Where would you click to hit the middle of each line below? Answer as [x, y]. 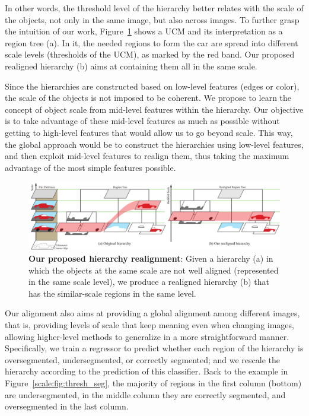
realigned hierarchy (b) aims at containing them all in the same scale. [131, 66]
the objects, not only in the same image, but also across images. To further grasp [152, 19]
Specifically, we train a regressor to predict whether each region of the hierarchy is [154, 348]
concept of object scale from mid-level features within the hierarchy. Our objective [154, 109]
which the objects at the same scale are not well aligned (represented [154, 270]
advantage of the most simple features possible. [90, 167]
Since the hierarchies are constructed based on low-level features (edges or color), [152, 86]
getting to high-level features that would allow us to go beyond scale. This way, [149, 132]
